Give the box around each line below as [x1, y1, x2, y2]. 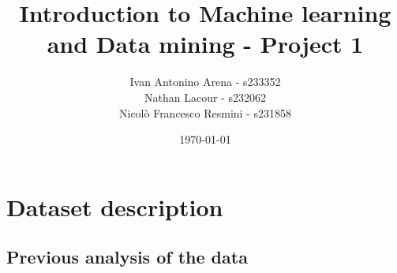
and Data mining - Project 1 [47, 28, 364, 60]
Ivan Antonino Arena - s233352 [129, 73, 281, 90]
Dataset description [6, 190, 223, 223]
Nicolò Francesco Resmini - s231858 [118, 104, 291, 121]
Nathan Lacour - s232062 [144, 88, 266, 105]
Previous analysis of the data [6, 245, 248, 269]
